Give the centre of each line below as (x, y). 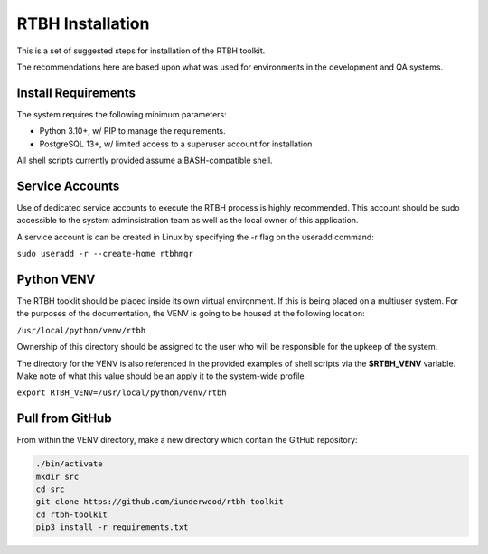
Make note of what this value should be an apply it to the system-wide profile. (162, 376)
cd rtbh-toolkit (72, 514)
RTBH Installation (83, 23)
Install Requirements (76, 93)
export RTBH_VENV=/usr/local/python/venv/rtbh (122, 393)
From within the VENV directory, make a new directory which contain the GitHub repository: (187, 440)
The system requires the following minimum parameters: (122, 114)
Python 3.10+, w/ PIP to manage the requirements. (132, 131)
